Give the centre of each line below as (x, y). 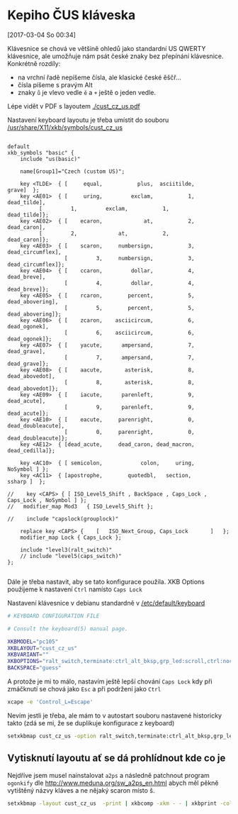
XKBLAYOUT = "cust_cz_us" (42, 648)
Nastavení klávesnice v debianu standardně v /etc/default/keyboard (106, 603)
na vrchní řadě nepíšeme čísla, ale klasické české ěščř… (100, 77)
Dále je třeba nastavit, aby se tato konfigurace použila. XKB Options (106, 581)
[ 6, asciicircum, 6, (129, 333)
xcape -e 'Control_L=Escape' (50, 702)
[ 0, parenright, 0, (129, 432)
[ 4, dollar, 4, (129, 283)
